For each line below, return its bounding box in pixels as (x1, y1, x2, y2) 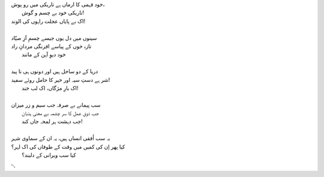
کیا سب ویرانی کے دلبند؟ (22, 151, 76, 158)
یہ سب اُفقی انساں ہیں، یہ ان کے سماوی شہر (11, 135, 110, 142)
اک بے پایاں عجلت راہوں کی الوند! (11, 17, 86, 25)
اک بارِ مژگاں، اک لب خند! (22, 84, 79, 91)
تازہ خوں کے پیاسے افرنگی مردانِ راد (11, 42, 92, 50)
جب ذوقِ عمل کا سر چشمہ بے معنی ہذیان (22, 109, 99, 117)
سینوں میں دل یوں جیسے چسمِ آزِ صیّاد (11, 34, 97, 41)
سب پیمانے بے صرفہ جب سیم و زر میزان (11, 101, 101, 108)
